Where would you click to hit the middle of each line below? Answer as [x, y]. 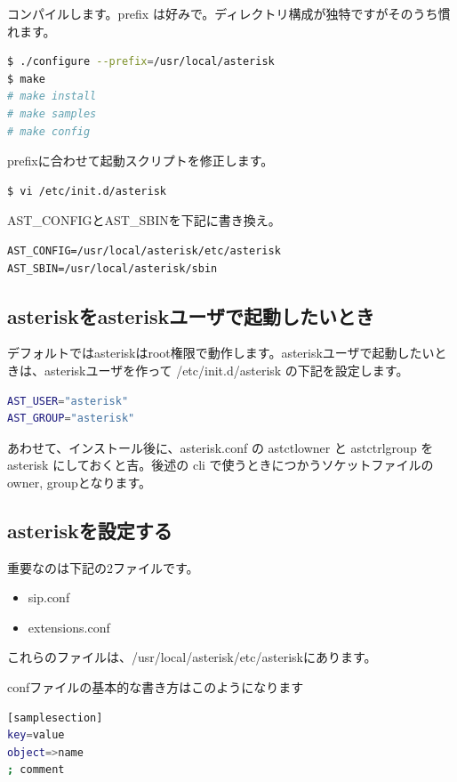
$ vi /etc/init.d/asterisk [87, 191]
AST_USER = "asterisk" [68, 401]
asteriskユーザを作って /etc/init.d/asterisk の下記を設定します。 [226, 370]
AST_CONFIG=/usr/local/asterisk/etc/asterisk [144, 250]
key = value [36, 735]
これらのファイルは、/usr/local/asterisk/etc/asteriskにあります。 [192, 657]
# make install [52, 97]
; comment [36, 770]
